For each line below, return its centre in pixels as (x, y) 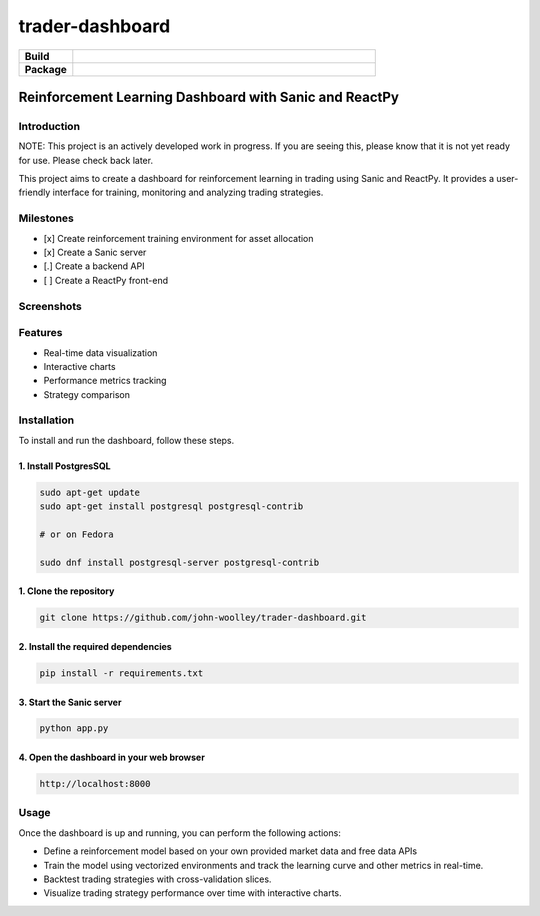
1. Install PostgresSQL (65, 466)
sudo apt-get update (89, 492)
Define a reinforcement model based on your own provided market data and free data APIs (230, 851)
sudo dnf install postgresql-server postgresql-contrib (179, 562)
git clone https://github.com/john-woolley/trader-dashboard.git (203, 618)
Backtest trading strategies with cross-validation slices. (157, 879)
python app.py (74, 728)
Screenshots (50, 306)
